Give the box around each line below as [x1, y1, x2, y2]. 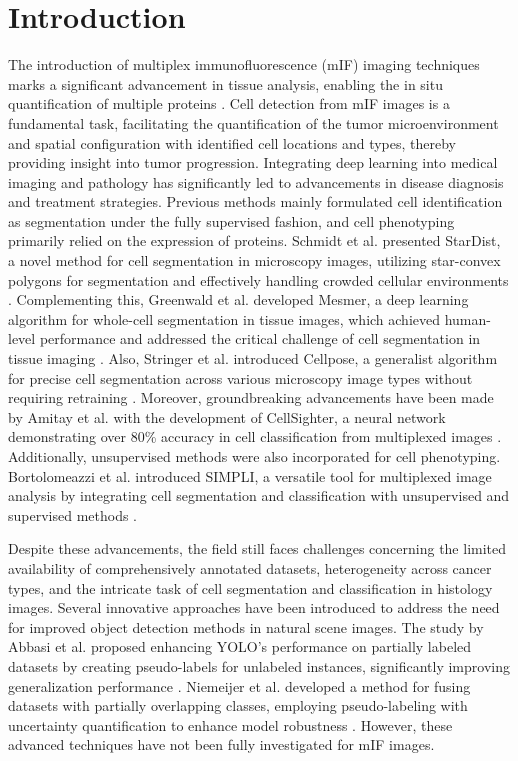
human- [444, 308, 491, 329]
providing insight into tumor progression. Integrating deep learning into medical [8, 152, 498, 173]
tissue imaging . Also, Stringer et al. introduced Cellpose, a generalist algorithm [8, 348, 498, 369]
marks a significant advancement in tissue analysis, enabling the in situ [8, 73, 443, 94]
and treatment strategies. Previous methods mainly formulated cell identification [8, 191, 503, 212]
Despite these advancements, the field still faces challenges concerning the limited [8, 538, 507, 559]
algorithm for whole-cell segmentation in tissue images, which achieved [8, 308, 441, 329]
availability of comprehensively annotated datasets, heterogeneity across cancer [8, 557, 492, 578]
